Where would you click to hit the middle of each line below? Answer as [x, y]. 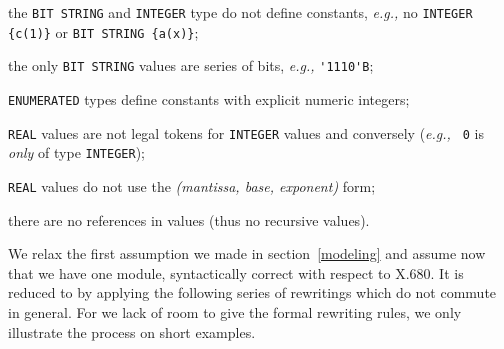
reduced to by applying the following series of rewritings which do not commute [252, 292]
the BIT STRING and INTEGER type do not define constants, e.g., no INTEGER [240, 12]
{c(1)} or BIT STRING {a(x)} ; [103, 31]
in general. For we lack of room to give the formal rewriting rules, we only [235, 311]
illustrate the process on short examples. [132, 331]
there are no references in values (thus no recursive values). [189, 219]
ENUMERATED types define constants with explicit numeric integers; [209, 98]
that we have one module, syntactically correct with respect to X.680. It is [236, 272]
